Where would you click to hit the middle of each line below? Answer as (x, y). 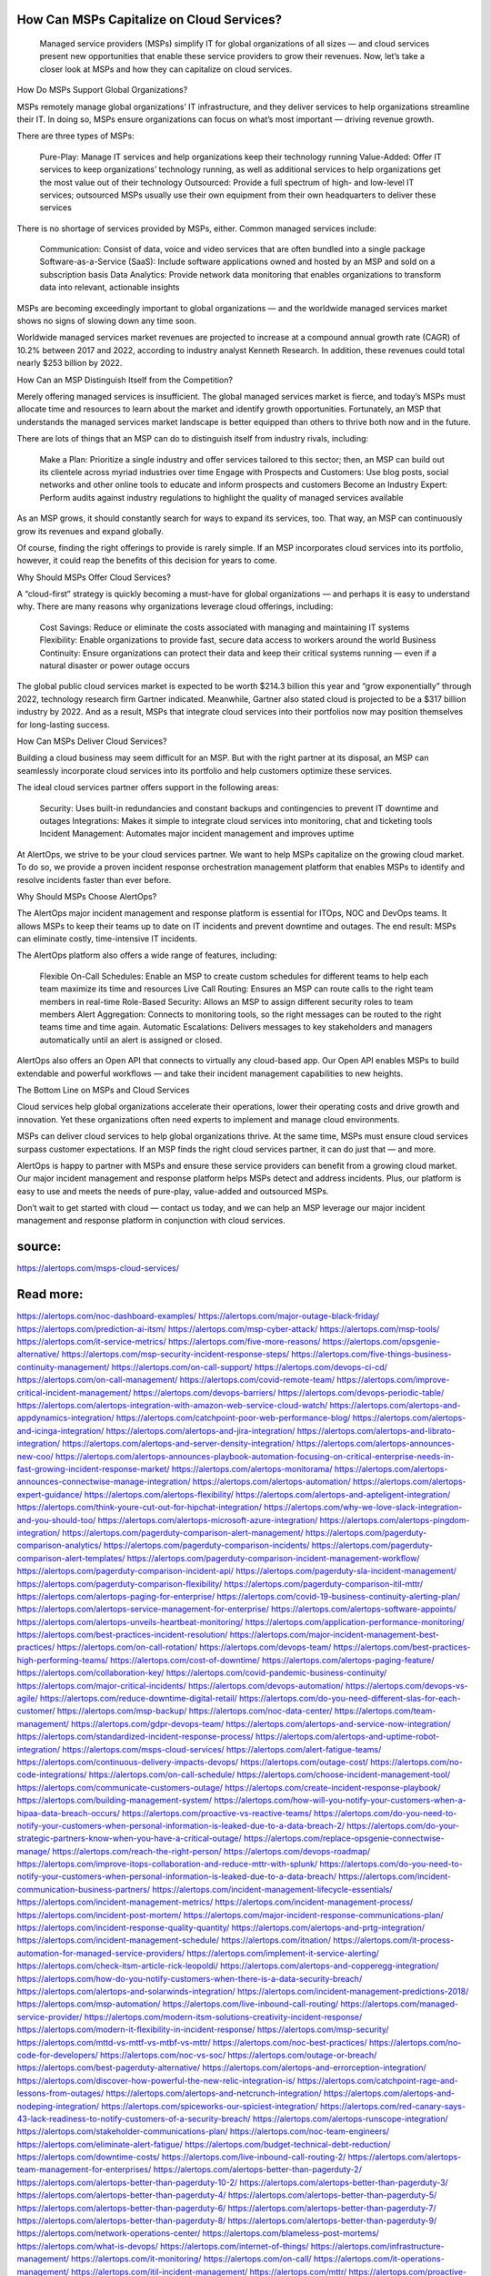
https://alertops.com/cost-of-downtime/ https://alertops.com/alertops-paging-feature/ (272, 1660)
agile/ (27, 1699)
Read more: (50, 1294)
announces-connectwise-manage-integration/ (104, 1482)
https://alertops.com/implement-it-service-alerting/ (283, 1953)
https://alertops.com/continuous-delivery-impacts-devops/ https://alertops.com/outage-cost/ (192, 1762)
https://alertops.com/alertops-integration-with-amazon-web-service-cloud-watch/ (172, 1406)
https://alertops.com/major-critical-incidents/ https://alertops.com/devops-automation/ (180, 1685)
